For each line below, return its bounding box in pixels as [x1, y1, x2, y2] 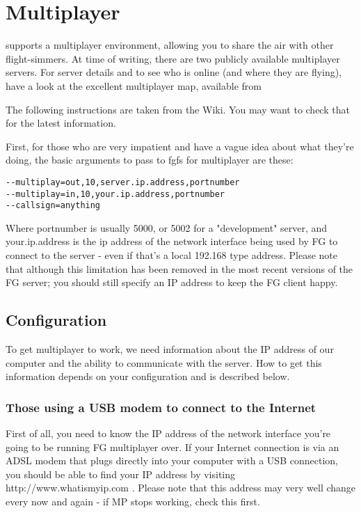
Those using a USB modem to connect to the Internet [6, 398, 316, 416]
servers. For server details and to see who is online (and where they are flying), [6, 65, 342, 79]
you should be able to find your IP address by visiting [6, 466, 236, 481]
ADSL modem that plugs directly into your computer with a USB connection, [6, 453, 338, 468]
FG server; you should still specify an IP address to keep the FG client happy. [6, 275, 338, 290]
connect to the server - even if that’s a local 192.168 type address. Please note [6, 248, 338, 262]
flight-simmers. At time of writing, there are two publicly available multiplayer [6, 51, 340, 65]
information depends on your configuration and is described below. [6, 369, 290, 384]
